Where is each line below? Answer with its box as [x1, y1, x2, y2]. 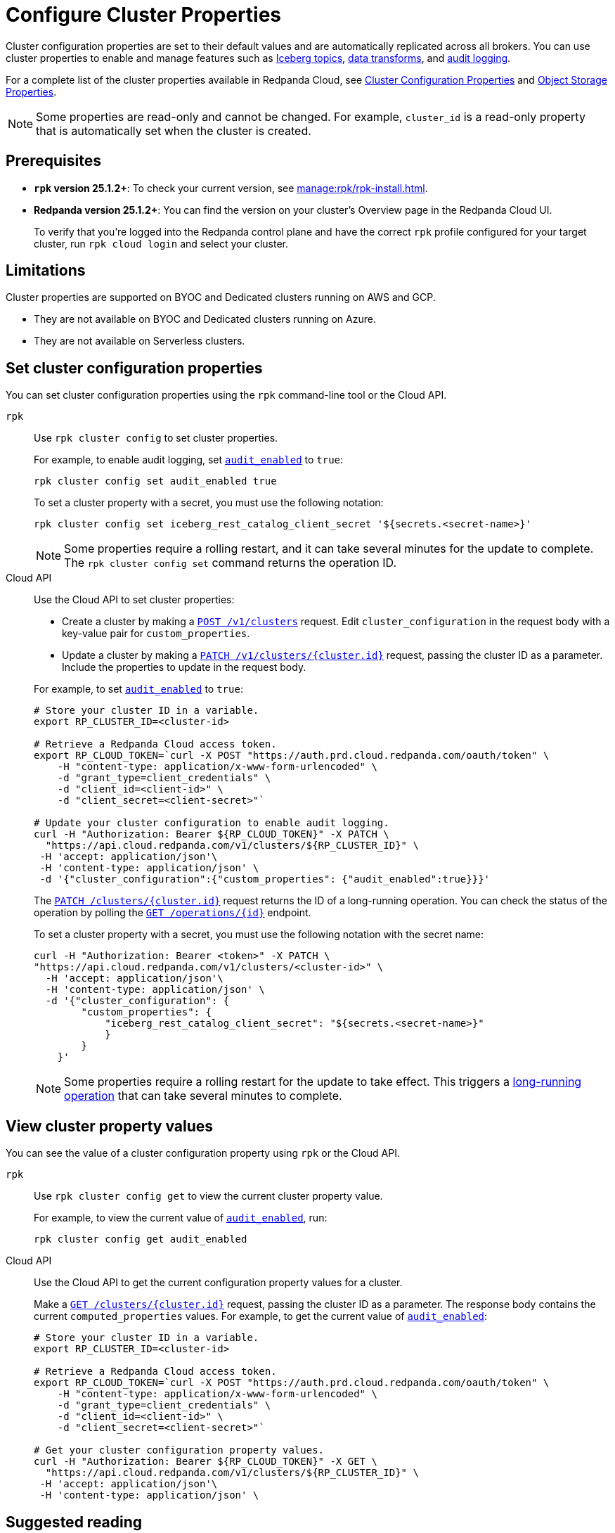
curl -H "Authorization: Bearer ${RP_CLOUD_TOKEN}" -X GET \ [34, 1456, 377, 1468]
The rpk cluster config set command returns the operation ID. [64, 556, 396, 570]
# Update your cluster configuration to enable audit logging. [34, 817, 389, 829]
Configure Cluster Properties [6, 3, 282, 27]
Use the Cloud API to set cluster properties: [34, 594, 235, 606]
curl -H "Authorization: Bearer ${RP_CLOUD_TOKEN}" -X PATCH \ [34, 828, 389, 840]
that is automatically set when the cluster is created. [36, 123, 311, 138]
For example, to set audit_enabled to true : [34, 683, 243, 695]
